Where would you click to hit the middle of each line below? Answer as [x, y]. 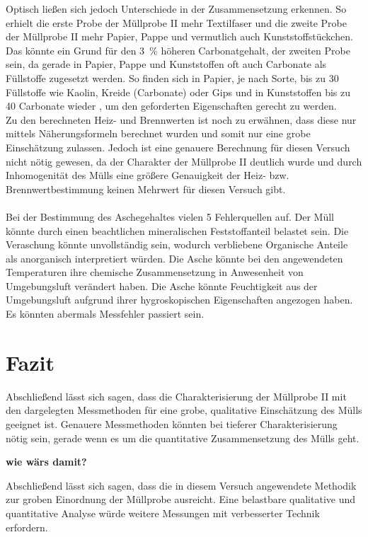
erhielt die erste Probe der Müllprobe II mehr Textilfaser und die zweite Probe [176, 22]
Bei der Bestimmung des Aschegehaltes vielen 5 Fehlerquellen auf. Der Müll [170, 216]
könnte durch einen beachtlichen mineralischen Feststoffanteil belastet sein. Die [177, 230]
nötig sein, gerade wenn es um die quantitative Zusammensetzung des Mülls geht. [183, 438]
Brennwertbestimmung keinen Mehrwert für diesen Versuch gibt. [146, 189]
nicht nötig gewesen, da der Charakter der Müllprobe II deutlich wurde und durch [184, 161]
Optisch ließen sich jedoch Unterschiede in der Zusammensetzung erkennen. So [176, 8]
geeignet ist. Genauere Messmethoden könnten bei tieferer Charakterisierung [172, 423]
